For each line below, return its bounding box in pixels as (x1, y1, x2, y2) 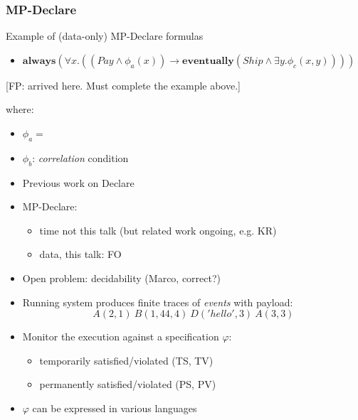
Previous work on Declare (22, 175, 135, 190)
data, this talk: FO (39, 247, 122, 262)
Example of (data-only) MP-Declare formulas (6, 28, 204, 43)
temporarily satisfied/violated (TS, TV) (39, 352, 214, 367)
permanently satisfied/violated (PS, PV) (39, 377, 216, 392)
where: (6, 102, 34, 117)
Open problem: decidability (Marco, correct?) (22, 270, 221, 285)
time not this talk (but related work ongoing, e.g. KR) (39, 222, 277, 237)
